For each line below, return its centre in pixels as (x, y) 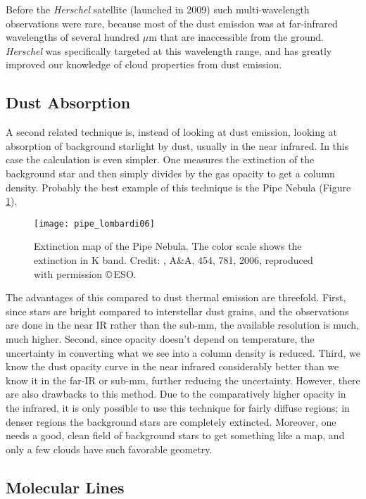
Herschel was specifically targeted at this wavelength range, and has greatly (169, 50)
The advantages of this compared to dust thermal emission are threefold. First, (176, 297)
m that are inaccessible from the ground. (236, 37)
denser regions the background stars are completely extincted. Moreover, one (171, 421)
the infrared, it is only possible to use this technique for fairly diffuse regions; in (178, 407)
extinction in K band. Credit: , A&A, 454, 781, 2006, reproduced (173, 259)
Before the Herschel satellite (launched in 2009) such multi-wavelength (158, 9)
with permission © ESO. (85, 273)
